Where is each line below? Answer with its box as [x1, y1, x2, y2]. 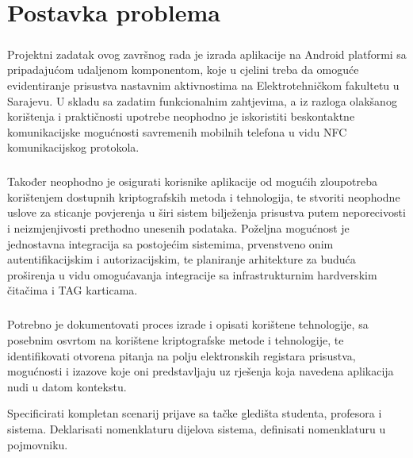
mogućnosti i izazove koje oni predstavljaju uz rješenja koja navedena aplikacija [7, 363, 394, 379]
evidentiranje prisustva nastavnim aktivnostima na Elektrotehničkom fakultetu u [7, 76, 400, 93]
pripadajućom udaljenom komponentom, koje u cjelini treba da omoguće [7, 61, 359, 78]
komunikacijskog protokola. [7, 139, 140, 156]
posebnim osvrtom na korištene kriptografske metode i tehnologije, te [7, 332, 344, 348]
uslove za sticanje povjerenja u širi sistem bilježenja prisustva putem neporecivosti [7, 204, 406, 221]
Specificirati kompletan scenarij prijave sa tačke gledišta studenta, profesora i [7, 405, 382, 421]
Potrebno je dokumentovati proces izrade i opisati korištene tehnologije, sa [7, 316, 369, 333]
